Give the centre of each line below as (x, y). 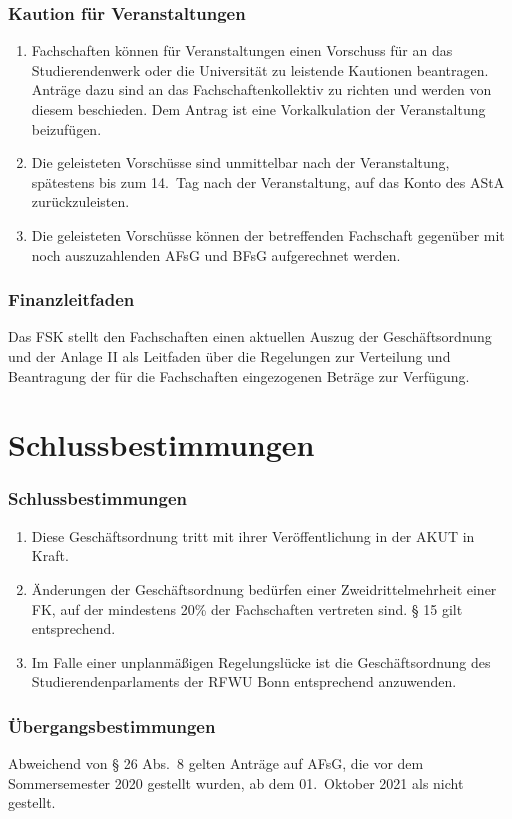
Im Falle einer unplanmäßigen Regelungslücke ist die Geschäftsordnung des (261, 661)
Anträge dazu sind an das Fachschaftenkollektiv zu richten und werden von (261, 89)
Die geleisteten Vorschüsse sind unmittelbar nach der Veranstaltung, (240, 162)
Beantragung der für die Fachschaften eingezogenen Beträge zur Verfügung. (239, 375)
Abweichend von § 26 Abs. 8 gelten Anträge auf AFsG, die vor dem (216, 763)
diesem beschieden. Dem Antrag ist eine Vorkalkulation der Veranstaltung (258, 109)
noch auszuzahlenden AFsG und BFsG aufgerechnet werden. (216, 254)
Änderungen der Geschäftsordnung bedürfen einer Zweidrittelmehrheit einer (264, 588)
